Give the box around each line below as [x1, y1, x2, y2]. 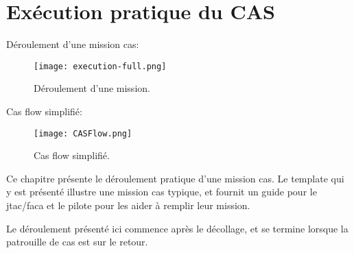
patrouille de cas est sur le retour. [6, 234, 148, 249]
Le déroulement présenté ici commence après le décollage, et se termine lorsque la [6, 221, 349, 235]
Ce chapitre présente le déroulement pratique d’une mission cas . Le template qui [6, 171, 344, 185]
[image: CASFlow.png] [34, 128, 132, 138]
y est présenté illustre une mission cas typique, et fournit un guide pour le [6, 184, 317, 199]
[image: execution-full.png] [34, 61, 167, 71]
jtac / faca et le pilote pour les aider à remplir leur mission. [6, 198, 250, 212]
